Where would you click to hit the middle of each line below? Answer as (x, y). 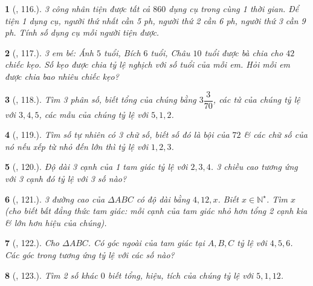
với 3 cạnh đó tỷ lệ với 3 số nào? (66, 178)
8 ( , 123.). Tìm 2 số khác (51, 275)
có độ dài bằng (163, 199)
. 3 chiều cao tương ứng (254, 167)
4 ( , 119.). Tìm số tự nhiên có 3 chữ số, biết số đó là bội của (117, 135)
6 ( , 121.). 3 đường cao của (55, 199)
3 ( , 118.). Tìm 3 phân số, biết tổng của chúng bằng (101, 99)
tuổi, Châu (170, 52)
